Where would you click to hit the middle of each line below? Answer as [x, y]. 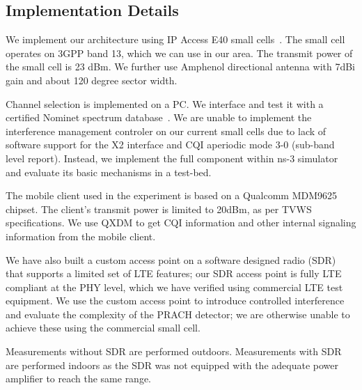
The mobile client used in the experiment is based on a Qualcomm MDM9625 [172, 195]
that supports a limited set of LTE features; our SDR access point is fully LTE [174, 273]
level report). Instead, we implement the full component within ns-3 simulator [172, 158]
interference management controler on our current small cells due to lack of [166, 131]
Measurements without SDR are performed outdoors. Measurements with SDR [174, 351]
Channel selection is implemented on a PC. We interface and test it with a [165, 103]
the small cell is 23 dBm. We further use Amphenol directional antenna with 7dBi [181, 67]
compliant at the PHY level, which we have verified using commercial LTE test [174, 287]
